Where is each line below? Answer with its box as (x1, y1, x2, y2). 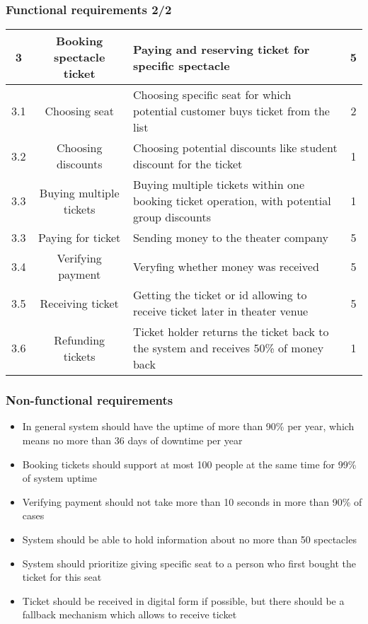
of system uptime (22, 470, 97, 485)
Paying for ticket (38, 229, 121, 246)
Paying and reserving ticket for (132, 40, 310, 57)
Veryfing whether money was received (132, 258, 319, 275)
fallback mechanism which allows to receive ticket (22, 607, 237, 622)
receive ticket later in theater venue (132, 303, 309, 320)
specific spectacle (132, 57, 230, 74)
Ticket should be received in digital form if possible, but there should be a (22, 593, 345, 608)
